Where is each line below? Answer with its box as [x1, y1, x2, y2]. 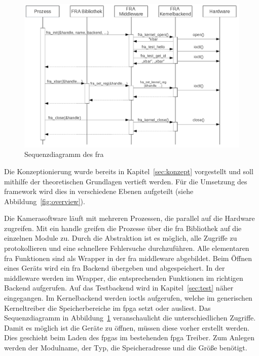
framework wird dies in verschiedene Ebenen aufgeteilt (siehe [4, 186, 194, 197]
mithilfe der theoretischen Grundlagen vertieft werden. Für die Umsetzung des [4, 176, 247, 186]
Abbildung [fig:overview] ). [4, 196, 85, 206]
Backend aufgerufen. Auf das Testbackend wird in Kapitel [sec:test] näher [4, 282, 234, 293]
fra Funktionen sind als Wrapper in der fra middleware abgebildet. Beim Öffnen [4, 252, 252, 263]
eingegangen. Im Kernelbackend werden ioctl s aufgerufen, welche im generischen [4, 293, 252, 303]
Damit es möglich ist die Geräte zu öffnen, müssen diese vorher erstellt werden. [4, 322, 250, 333]
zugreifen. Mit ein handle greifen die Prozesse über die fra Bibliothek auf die [4, 222, 242, 233]
